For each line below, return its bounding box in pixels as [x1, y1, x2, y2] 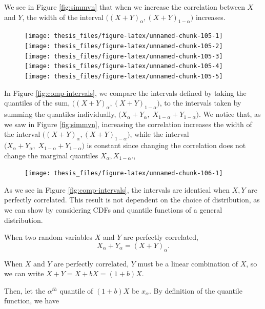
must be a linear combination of [137, 258, 238, 269]
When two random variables [4, 232, 93, 242]
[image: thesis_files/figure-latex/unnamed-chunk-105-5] [25, 73, 223, 80]
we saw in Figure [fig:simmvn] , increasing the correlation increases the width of [4, 118, 252, 129]
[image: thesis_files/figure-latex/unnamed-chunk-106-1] [25, 170, 223, 177]
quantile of [59, 285, 93, 296]
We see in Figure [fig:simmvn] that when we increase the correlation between [4, 2, 245, 12]
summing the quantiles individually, [4, 109, 116, 119]
